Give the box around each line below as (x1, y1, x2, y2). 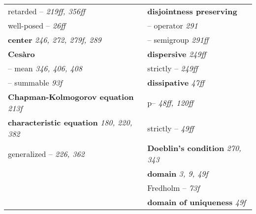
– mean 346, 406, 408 (8, 62, 82, 74)
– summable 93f (8, 77, 63, 88)
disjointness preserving (147, 5, 237, 17)
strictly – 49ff (147, 122, 194, 134)
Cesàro (8, 48, 35, 60)
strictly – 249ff (147, 62, 198, 74)
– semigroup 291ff (147, 34, 209, 45)
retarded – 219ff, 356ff (8, 5, 85, 17)
